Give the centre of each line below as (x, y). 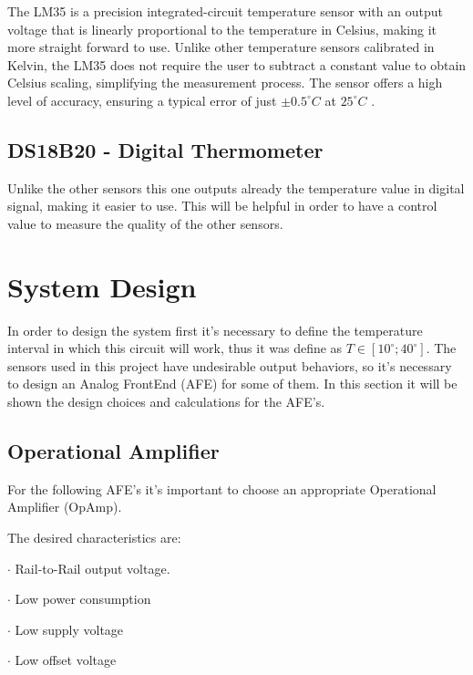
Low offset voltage (66, 660)
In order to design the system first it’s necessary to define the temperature (215, 330)
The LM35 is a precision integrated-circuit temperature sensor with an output (225, 11)
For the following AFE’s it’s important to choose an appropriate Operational (222, 488)
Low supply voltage (69, 629)
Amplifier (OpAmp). (65, 507)
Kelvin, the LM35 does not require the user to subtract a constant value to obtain (237, 64)
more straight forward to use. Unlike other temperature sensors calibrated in (221, 47)
